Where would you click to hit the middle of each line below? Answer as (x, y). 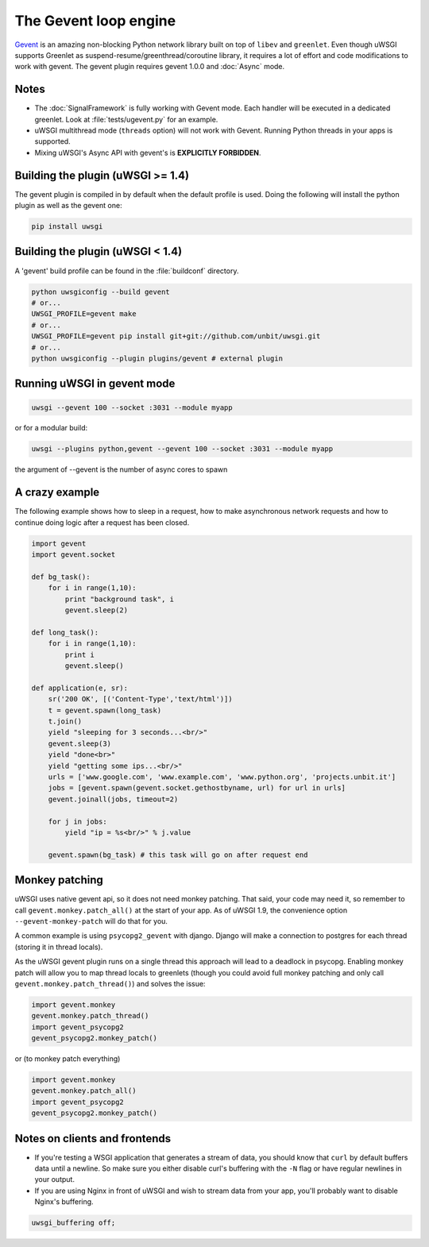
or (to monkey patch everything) (68, 1059)
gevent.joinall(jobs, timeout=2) (113, 799)
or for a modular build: (51, 428)
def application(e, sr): (80, 688)
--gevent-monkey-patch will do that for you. (91, 921)
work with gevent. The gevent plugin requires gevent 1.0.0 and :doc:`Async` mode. (150, 67)
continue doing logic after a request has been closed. (102, 522)
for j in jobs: (77, 821)
